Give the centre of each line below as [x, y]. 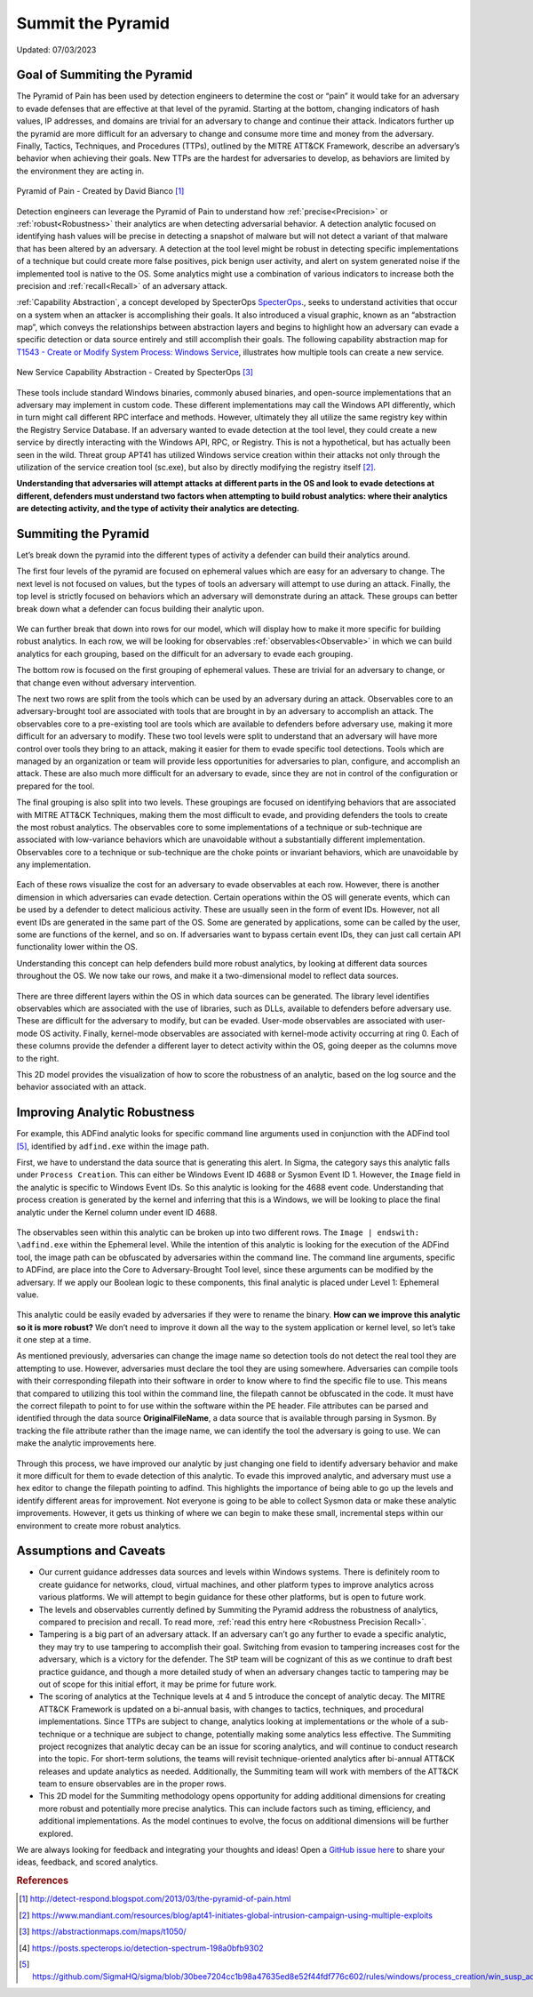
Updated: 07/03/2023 [56, 50]
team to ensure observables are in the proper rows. [132, 1784]
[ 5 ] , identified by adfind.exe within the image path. [113, 1146]
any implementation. [54, 865]
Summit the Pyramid [93, 23]
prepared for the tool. [56, 786]
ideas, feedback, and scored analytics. [88, 1862]
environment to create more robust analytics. [99, 1526]
